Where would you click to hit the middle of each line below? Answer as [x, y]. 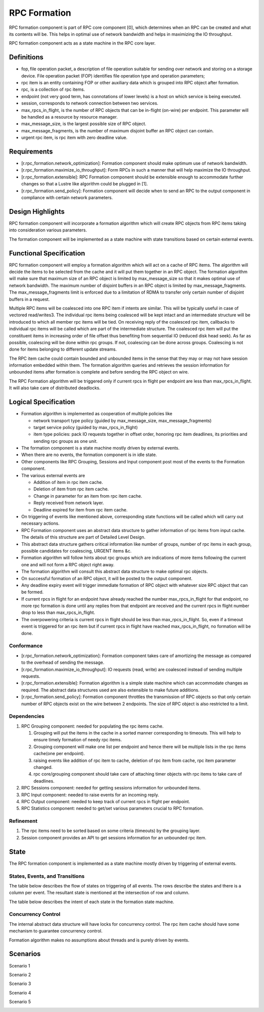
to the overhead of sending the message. [63, 662]
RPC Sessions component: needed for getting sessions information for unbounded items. [111, 788]
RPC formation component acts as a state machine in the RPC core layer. [82, 43]
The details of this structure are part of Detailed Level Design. [83, 537]
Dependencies [27, 716]
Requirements [31, 151]
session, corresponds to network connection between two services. [90, 103]
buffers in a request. [29, 299]
